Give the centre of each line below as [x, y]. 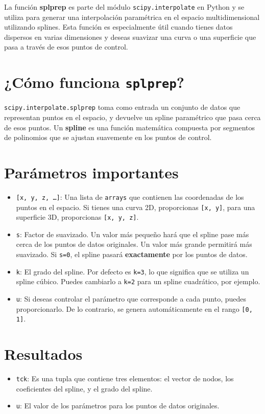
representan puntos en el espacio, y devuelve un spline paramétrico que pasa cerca [132, 117]
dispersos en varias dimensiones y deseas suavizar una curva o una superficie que [130, 37]
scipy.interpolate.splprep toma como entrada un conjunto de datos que [122, 107]
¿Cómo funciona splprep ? [94, 82]
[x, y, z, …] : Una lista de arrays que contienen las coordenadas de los [130, 197]
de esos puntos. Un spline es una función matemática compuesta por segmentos [130, 127]
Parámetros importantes [91, 172]
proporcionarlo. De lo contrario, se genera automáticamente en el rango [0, [134, 308]
